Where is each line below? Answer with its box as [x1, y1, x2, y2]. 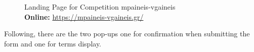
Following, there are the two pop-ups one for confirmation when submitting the [4, 28, 250, 39]
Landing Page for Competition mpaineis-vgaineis [24, 2, 176, 12]
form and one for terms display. [4, 38, 102, 48]
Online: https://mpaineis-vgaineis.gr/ [24, 11, 144, 22]
